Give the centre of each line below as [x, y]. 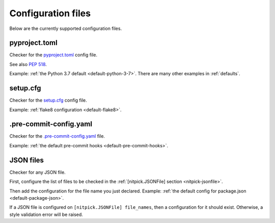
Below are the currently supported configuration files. [66, 28]
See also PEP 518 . [28, 64]
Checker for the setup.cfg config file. [48, 100]
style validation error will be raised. [46, 214]
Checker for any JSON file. [37, 172]
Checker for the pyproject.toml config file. [53, 55]
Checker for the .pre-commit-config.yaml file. [57, 136]
